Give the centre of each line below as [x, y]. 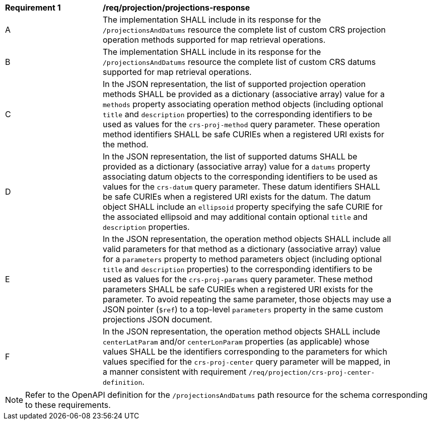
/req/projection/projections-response [176, 8]
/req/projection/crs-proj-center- [312, 372]
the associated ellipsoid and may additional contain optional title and [235, 217]
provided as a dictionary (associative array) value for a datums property [237, 166]
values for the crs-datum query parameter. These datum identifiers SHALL [242, 187]
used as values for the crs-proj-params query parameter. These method [238, 279]
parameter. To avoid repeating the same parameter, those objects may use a [247, 299]
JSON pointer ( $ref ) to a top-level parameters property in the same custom [243, 309]
